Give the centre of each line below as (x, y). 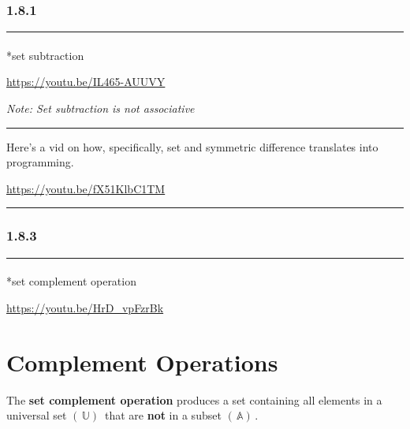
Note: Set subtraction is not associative (101, 108)
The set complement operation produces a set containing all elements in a (194, 399)
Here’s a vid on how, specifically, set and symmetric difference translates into (192, 146)
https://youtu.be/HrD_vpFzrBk (85, 307)
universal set (37, 415)
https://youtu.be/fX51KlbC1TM (86, 188)
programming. (40, 162)
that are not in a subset (163, 415)
